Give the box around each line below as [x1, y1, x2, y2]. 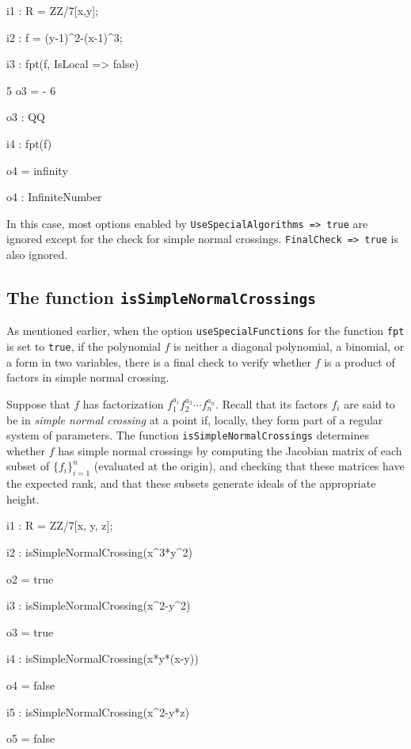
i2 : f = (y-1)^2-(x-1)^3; [6, 29, 123, 45]
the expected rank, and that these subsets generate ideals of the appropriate [6, 475, 376, 492]
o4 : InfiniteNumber [6, 188, 102, 205]
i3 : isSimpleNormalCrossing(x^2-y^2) [6, 597, 191, 614]
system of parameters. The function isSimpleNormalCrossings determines [6, 427, 369, 443]
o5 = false [6, 730, 55, 747]
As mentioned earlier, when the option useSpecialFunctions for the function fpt [6, 322, 405, 339]
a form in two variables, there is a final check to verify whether [6, 353, 311, 370]
